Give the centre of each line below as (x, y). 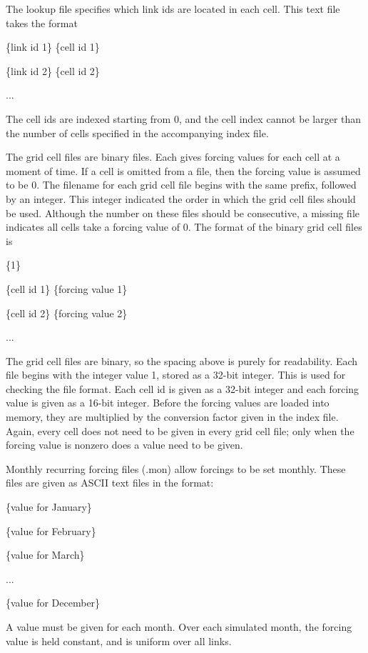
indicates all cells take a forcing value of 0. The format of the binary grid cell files (184, 227)
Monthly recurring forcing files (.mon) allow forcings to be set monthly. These (176, 468)
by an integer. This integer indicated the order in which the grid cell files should (181, 198)
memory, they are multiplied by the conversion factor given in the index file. (172, 417)
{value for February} (51, 530)
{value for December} (53, 603)
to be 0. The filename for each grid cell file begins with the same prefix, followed (181, 185)
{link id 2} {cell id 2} (53, 70)
